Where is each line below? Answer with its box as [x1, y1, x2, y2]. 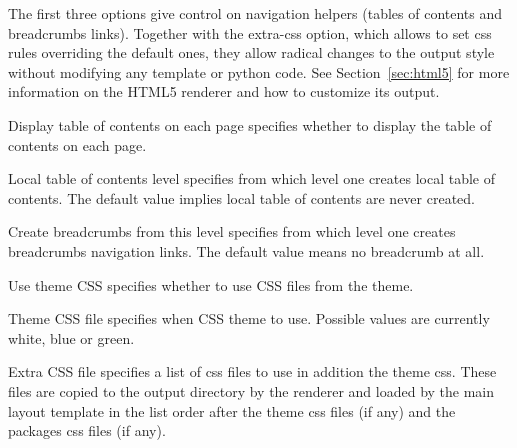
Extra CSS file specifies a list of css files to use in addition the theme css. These [8, 361, 497, 382]
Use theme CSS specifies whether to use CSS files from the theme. [8, 274, 414, 295]
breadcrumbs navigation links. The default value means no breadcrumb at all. [8, 240, 485, 261]
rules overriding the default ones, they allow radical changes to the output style [8, 42, 495, 63]
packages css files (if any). [8, 420, 166, 441]
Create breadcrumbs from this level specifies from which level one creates [8, 221, 456, 242]
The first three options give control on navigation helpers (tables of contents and [8, 3, 503, 23]
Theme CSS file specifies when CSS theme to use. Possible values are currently [8, 308, 490, 329]
